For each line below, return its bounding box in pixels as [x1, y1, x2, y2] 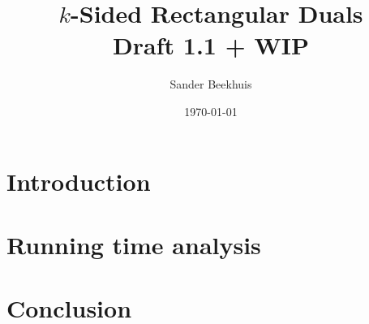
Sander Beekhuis [169, 76, 252, 93]
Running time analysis [6, 227, 261, 261]
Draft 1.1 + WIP [113, 28, 309, 62]
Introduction [6, 164, 151, 197]
